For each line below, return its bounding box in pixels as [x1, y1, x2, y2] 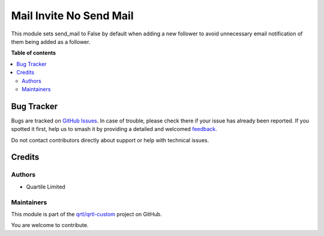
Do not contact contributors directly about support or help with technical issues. [11, 136, 209, 144]
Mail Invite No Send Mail [11, 9, 134, 22]
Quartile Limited [26, 183, 65, 190]
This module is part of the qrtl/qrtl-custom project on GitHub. [11, 210, 162, 217]
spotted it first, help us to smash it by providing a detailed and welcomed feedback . [11, 126, 217, 133]
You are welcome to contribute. [11, 222, 89, 229]
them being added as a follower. [11, 38, 91, 45]
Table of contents [11, 49, 56, 56]
